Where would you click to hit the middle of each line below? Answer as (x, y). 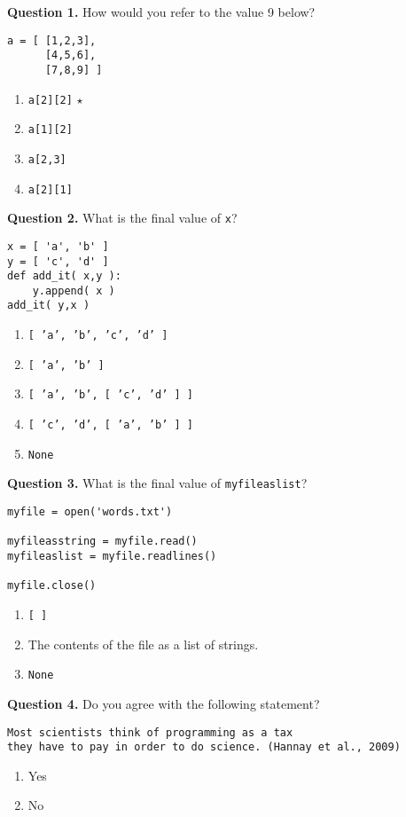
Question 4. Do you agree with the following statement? (164, 703)
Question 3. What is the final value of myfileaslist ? (157, 483)
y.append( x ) (74, 291)
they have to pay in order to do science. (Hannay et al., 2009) (204, 747)
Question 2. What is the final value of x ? (122, 218)
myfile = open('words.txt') (90, 512)
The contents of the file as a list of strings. (143, 644)
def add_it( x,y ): (64, 276)
